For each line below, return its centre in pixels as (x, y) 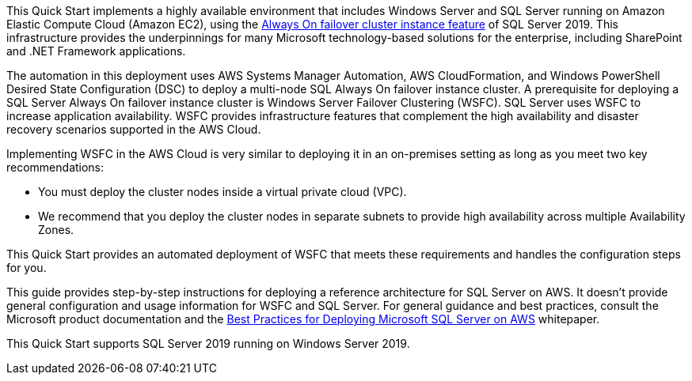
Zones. (56, 230)
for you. (27, 268)
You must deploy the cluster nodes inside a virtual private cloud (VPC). (222, 192)
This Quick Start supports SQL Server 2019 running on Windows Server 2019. (208, 343)
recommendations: (55, 167)
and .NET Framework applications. (96, 51)
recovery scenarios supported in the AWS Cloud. (134, 129)
